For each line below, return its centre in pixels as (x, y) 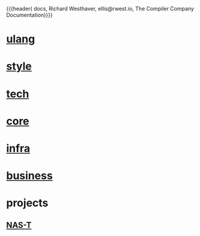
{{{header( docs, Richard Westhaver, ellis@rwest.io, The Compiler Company (100, 9)
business (29, 176)
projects (28, 203)
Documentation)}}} (29, 15)
